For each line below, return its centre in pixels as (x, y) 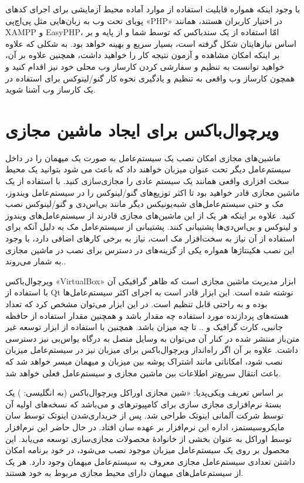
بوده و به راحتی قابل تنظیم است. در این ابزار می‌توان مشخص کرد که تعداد (136, 304)
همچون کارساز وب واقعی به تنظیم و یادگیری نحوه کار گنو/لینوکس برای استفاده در (150, 78)
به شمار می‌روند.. (36, 261)
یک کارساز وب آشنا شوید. (50, 89)
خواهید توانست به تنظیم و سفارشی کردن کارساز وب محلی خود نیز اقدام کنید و (145, 66)
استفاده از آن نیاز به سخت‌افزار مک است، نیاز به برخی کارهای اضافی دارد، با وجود (150, 238)
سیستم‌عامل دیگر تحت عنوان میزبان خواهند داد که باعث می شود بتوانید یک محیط (148, 169)
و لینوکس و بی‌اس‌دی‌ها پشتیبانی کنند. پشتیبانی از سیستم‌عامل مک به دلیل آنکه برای (151, 227)
